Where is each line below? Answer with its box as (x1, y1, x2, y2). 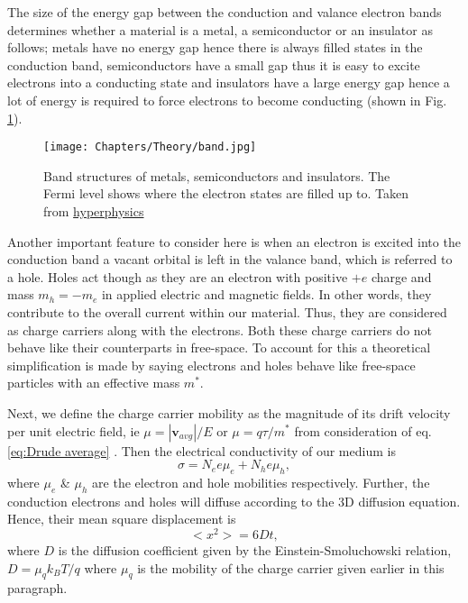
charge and (371, 267, 432, 286)
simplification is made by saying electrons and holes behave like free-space (7, 355, 416, 374)
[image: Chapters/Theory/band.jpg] (43, 141, 257, 154)
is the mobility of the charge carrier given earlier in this (137, 558, 445, 577)
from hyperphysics (43, 202, 144, 220)
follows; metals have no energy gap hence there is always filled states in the (7, 38, 423, 57)
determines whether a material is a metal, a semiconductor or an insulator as (7, 20, 433, 39)
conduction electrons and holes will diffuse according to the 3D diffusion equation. (7, 491, 461, 510)
